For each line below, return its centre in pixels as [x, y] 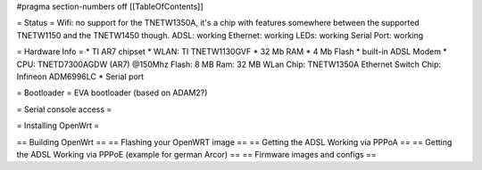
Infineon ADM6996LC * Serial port [80, 77]
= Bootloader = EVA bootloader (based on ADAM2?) [112, 93]
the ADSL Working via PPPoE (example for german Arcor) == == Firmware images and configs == [196, 154]
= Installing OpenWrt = [58, 125]
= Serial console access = [64, 109]
